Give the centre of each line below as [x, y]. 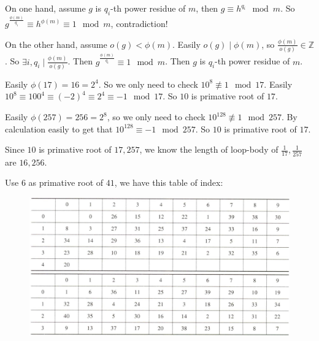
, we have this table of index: [169, 182]
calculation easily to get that [59, 128]
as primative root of [66, 182]
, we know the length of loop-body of [209, 149]
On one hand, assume [45, 8]
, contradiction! [139, 24]
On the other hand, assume [56, 44]
